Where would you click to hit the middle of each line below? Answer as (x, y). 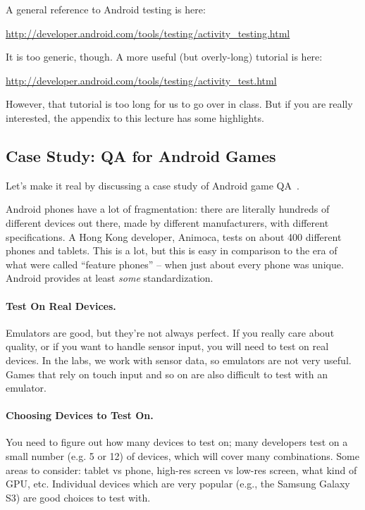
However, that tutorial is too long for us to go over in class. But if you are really (179, 104)
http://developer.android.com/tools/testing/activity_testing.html (148, 33)
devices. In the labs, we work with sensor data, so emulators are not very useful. (179, 360)
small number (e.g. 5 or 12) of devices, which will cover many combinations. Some (182, 456)
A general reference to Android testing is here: (106, 9)
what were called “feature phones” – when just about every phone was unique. (175, 264)
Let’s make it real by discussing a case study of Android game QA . (153, 185)
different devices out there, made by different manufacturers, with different (167, 222)
